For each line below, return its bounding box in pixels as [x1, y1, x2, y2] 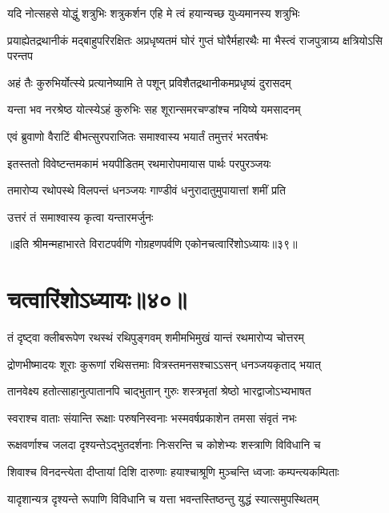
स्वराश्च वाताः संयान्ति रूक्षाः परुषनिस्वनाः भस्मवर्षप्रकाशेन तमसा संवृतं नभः [7, 409, 297, 426]
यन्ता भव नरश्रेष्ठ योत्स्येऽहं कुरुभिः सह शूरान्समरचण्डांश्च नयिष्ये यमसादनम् [7, 101, 301, 118]
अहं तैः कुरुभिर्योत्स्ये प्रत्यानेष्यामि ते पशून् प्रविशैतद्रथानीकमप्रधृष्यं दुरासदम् [7, 74, 291, 90]
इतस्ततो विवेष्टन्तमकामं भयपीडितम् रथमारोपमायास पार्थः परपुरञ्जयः [7, 154, 271, 171]
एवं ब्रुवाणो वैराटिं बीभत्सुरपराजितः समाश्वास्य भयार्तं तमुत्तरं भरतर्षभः [7, 127, 268, 144]
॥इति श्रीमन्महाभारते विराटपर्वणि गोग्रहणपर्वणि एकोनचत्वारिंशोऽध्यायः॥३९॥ [7, 235, 298, 252]
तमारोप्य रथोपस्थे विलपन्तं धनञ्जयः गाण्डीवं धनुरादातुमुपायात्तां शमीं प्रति [7, 182, 286, 198]
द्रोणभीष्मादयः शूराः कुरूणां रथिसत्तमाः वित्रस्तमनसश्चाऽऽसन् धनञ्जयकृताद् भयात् [7, 355, 321, 372]
